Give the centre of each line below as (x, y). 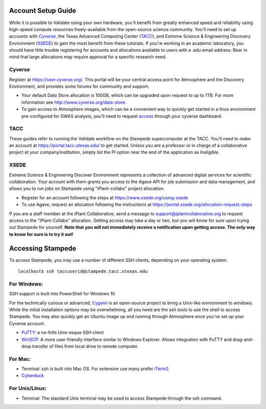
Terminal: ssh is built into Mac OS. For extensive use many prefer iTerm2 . (96, 369)
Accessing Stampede (43, 248)
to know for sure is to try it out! (41, 234)
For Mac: (20, 359)
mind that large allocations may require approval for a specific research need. (88, 57)
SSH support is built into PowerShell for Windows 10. (63, 294)
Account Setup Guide (43, 11)
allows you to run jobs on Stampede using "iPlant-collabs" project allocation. (87, 189)
